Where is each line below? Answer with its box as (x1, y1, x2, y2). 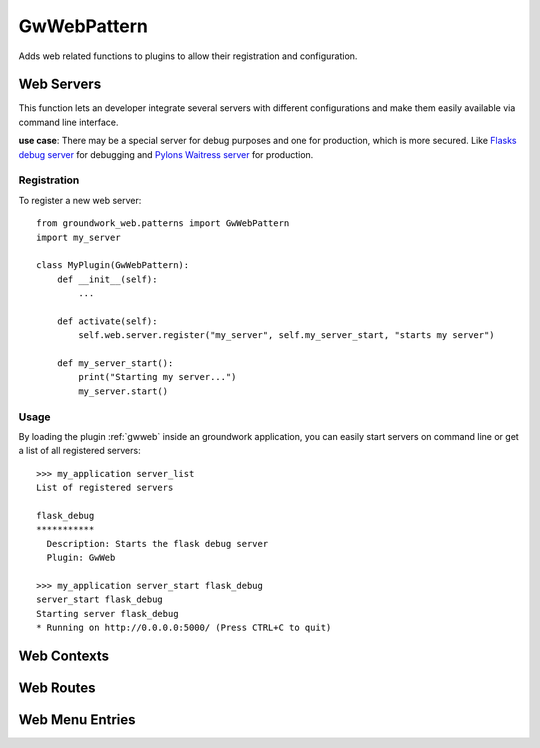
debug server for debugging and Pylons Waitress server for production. (18, 148, 314, 160)
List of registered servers (36, 482, 174, 494)
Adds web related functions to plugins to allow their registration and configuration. (18, 50, 358, 62)
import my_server (36, 231, 121, 243)
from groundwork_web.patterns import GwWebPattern (36, 218, 290, 229)
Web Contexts (18, 647, 110, 664)
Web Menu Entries (18, 711, 136, 728)
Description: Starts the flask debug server (46, 538, 269, 549)
